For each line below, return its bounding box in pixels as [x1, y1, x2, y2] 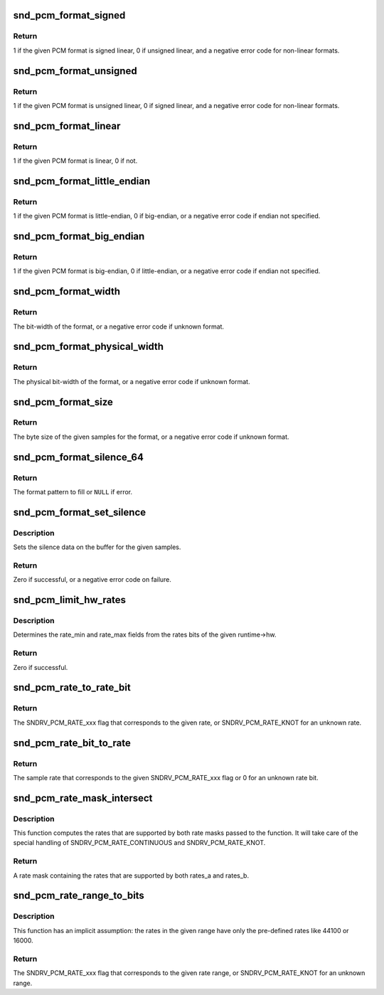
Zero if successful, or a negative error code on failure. [13, 575, 172, 584]
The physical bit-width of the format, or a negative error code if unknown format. [13, 377, 250, 385]
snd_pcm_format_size [13, 395, 114, 408]
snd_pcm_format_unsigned [13, 65, 138, 77]
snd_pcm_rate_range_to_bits [13, 890, 145, 902]
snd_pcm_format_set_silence [13, 506, 146, 518]
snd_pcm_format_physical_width [13, 341, 164, 353]
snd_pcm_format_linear [13, 119, 121, 132]
